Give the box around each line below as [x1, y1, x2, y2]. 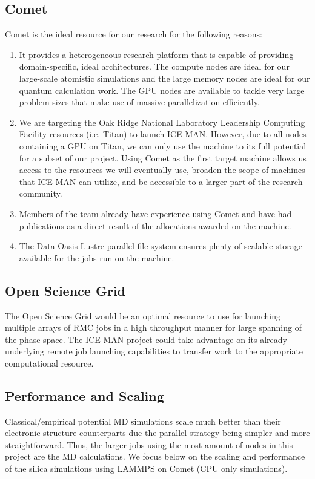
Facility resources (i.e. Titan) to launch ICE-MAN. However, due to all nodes [19, 128, 307, 140]
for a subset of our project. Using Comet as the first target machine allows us [19, 151, 307, 164]
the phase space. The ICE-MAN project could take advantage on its [5, 333, 257, 345]
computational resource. [5, 356, 94, 369]
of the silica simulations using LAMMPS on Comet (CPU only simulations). [5, 462, 288, 475]
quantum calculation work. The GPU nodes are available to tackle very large [19, 83, 305, 96]
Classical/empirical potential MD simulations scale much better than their [5, 414, 281, 427]
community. [19, 187, 62, 200]
